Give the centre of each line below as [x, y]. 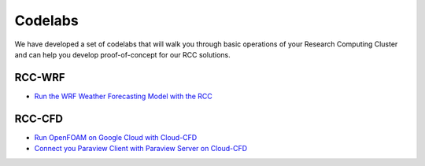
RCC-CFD [39, 118]
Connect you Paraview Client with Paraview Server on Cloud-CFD [141, 149]
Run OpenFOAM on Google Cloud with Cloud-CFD [116, 137]
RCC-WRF [40, 77]
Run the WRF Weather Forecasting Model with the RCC [123, 96]
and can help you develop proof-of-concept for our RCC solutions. [123, 54]
